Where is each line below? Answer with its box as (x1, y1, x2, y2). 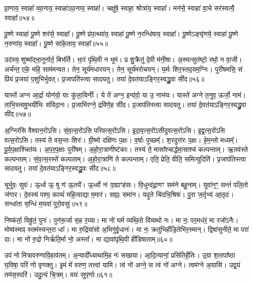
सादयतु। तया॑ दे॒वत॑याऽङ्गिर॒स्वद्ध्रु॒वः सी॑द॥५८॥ (4, 163, 116, 173)
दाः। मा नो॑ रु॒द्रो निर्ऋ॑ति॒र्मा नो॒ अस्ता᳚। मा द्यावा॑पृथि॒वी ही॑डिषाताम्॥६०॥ (4, 233, 172, 244)
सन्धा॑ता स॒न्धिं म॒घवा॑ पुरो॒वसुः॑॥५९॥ (4, 199, 87, 209)
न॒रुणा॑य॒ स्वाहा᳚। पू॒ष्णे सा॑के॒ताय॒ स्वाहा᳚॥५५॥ (4, 38, 108, 48)
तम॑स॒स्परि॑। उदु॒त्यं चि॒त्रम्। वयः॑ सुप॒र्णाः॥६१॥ (4, 269, 112, 279)
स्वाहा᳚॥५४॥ (4, 12, 34, 22)
